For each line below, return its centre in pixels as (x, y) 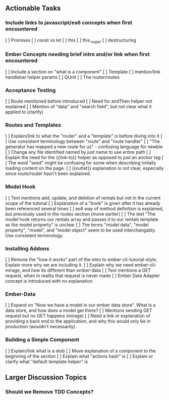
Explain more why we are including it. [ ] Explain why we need (69, 264)
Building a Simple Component (42, 340)
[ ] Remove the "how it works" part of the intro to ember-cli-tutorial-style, (81, 259)
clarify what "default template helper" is (47, 362)
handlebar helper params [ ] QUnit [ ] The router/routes (63, 77)
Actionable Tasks (33, 8)
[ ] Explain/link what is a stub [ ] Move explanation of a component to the (81, 350)
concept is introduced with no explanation (49, 281)
